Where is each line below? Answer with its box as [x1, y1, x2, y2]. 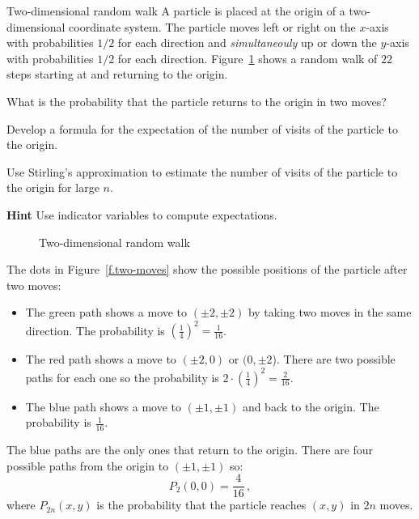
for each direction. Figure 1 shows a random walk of [117, 49, 378, 66]
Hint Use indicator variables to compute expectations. [6, 206, 277, 223]
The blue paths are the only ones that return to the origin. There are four [6, 440, 374, 457]
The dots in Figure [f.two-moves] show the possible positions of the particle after [6, 261, 408, 278]
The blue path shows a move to [25, 398, 182, 415]
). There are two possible [272, 351, 396, 368]
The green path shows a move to [25, 304, 188, 321]
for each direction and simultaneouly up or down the [117, 34, 377, 51]
